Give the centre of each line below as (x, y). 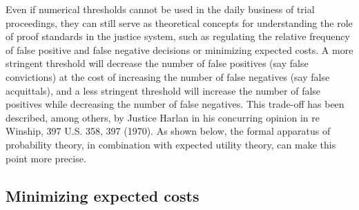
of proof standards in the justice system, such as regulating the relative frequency (178, 36)
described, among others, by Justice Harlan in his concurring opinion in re (163, 117)
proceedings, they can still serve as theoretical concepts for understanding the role (179, 22)
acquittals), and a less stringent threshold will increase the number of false (163, 90)
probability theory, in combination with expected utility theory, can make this (171, 144)
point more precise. (46, 158)
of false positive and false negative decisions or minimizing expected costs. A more (179, 49)
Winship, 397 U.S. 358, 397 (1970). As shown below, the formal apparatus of (168, 131)
